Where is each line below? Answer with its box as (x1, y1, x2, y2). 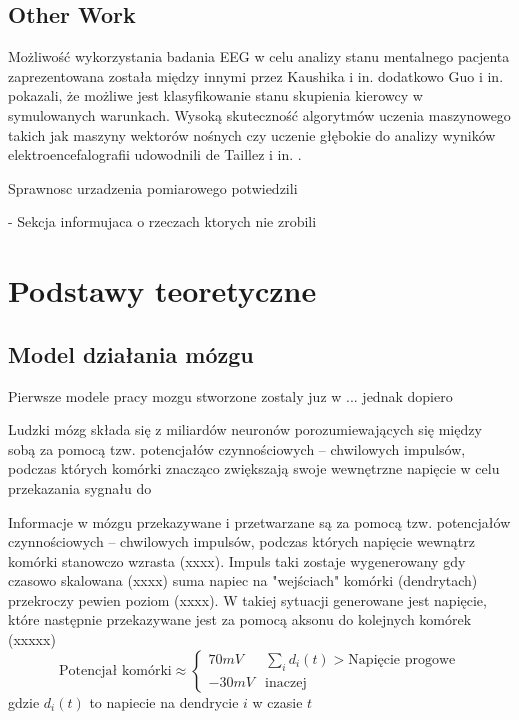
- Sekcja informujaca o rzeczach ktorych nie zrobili (8, 211, 317, 232)
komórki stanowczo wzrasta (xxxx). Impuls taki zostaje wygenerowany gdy (8, 550, 466, 571)
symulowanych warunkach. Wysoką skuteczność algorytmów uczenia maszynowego (8, 104, 511, 125)
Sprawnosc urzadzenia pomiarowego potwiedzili (8, 177, 298, 198)
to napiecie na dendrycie (89, 691, 239, 712)
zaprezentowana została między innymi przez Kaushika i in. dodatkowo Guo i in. (8, 65, 504, 86)
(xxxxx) (8, 629, 56, 650)
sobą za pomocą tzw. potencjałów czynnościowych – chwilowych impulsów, (8, 438, 466, 459)
